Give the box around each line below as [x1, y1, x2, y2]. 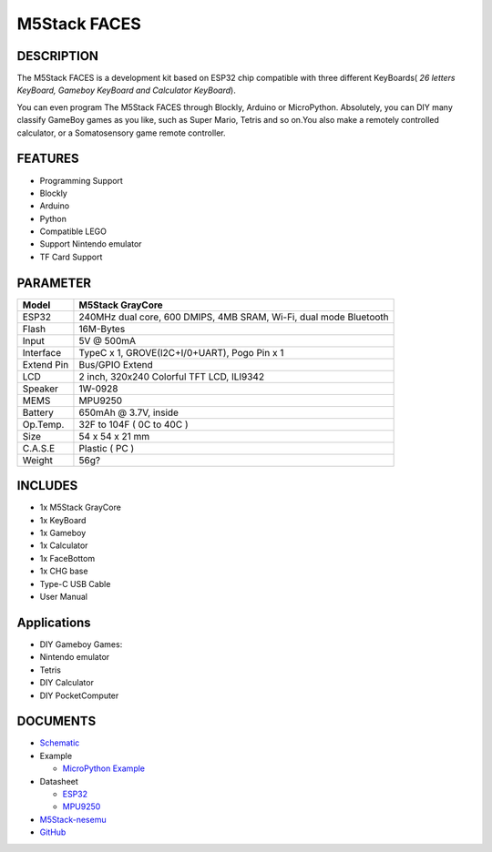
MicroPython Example [62, 763, 146, 774]
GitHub [39, 827, 67, 837]
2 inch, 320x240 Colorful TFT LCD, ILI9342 [78, 370, 264, 382]
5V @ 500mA [78, 334, 137, 347]
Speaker [22, 382, 59, 395]
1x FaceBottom [39, 553, 96, 563]
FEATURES [16, 151, 79, 167]
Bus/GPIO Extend [78, 358, 154, 370]
